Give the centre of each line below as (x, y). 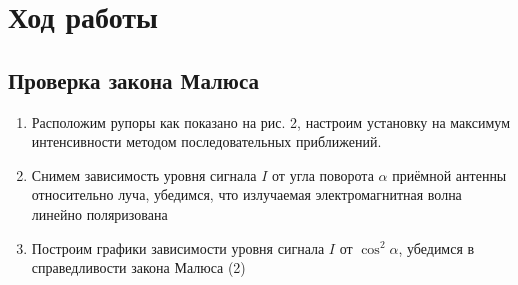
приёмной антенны (449, 174)
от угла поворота (323, 174)
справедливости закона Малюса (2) (138, 267)
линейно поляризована (99, 213)
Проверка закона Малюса (133, 79)
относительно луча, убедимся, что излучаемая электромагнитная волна (246, 194)
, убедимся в (436, 247)
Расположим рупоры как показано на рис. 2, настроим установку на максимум (271, 121)
